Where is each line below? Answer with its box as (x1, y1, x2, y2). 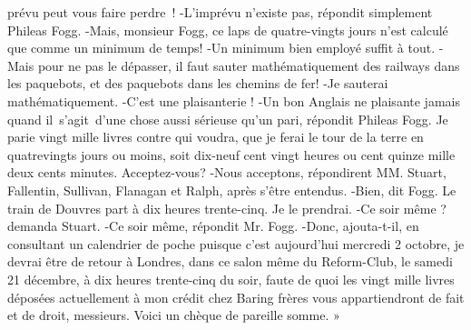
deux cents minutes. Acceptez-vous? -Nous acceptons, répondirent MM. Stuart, (7, 163, 446, 182)
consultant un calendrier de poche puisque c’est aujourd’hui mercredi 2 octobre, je (7, 234, 465, 253)
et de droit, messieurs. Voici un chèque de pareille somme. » (7, 305, 340, 325)
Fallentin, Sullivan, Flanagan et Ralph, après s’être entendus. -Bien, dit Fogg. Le (7, 180, 456, 199)
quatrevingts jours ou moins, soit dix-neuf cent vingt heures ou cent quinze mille (7, 145, 456, 164)
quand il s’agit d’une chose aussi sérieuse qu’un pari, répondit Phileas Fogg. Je (7, 109, 448, 128)
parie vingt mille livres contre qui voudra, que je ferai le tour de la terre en (7, 127, 424, 146)
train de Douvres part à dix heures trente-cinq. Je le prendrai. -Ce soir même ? (7, 198, 446, 217)
